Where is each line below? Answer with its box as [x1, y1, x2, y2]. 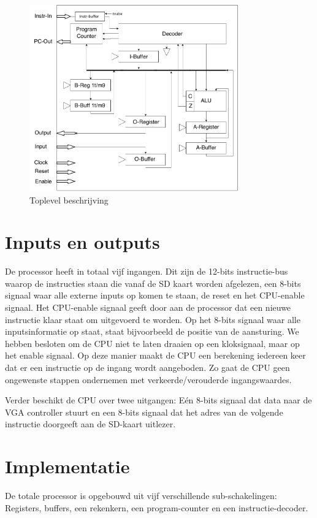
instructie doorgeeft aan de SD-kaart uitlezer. [5, 417, 176, 430]
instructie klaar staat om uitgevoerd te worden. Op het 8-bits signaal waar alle [5, 313, 300, 326]
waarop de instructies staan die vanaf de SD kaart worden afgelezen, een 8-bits [5, 276, 301, 289]
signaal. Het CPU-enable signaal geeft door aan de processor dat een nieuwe [5, 301, 291, 314]
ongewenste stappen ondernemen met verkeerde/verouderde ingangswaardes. [5, 373, 292, 386]
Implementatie [5, 454, 130, 479]
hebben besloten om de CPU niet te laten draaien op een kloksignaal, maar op [5, 337, 300, 349]
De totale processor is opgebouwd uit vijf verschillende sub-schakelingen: [5, 489, 277, 502]
